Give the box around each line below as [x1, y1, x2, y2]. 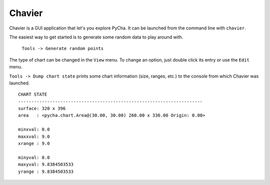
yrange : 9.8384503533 [18, 168, 74, 174]
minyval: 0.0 [18, 154, 50, 160]
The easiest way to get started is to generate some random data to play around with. [9, 34, 183, 40]
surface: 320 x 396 [18, 105, 66, 111]
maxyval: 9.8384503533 [18, 161, 74, 167]
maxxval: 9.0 [18, 133, 50, 139]
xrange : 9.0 [18, 140, 50, 146]
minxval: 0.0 [18, 126, 50, 132]
